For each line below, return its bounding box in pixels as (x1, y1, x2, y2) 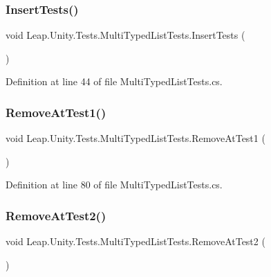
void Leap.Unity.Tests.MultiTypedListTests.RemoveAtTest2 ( (6, 234, 265, 249)
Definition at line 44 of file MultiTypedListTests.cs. (6, 74, 223, 89)
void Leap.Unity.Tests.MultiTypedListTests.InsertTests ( (6, 28, 245, 42)
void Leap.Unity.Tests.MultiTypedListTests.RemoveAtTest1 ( (6, 131, 265, 145)
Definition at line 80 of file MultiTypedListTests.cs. (6, 177, 223, 192)
